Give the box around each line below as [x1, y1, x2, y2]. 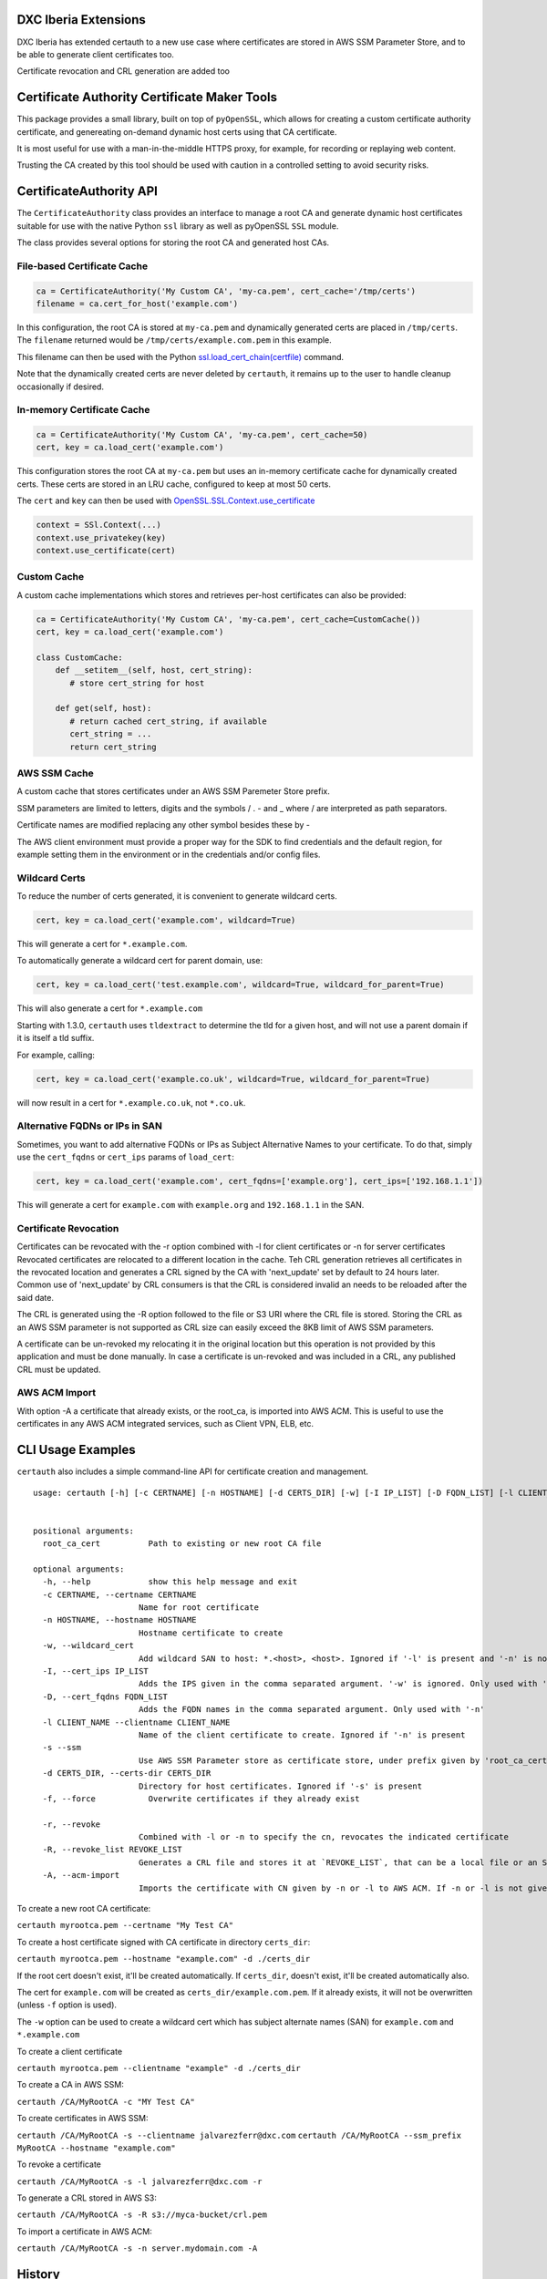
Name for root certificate [138, 1603, 260, 1613]
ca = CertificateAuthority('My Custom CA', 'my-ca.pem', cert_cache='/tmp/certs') [36, 285, 417, 296]
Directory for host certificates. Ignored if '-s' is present [138, 1780, 423, 1791]
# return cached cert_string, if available [69, 716, 268, 727]
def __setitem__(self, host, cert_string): [55, 665, 253, 675]
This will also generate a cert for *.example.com [16, 1003, 203, 1014]
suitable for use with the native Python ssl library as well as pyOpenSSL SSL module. [16, 220, 339, 232]
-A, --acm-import [42, 1870, 120, 1881]
